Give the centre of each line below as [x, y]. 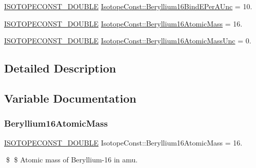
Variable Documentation [70, 98]
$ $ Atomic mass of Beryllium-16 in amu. [72, 160]
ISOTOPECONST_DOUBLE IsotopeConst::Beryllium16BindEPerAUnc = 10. [128, 6]
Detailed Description [60, 68]
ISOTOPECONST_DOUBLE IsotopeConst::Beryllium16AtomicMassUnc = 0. [128, 41]
